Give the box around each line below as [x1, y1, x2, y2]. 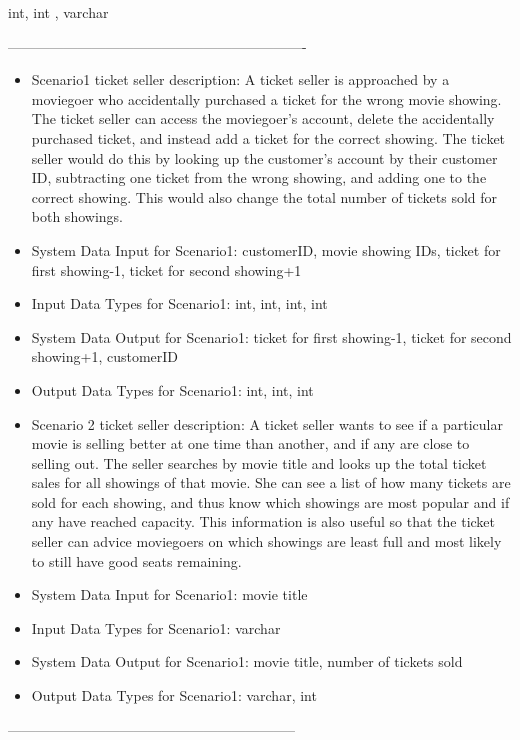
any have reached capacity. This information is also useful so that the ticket [31, 511, 496, 532]
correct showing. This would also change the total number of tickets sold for [31, 186, 498, 207]
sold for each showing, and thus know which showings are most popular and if [31, 491, 510, 512]
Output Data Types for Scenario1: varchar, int [31, 685, 317, 706]
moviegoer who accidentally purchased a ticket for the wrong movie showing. [31, 88, 502, 109]
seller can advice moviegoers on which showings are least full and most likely [31, 531, 502, 552]
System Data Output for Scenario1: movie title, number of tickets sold [31, 651, 463, 672]
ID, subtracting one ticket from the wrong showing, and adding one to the [31, 167, 487, 188]
